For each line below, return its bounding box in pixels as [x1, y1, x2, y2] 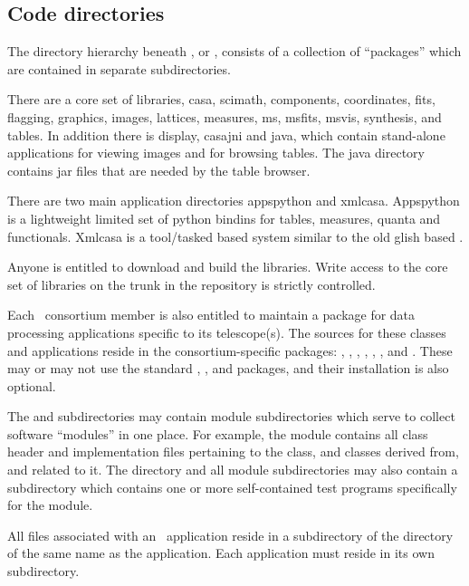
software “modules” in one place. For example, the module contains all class [7, 424, 428, 443]
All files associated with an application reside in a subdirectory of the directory [7, 525, 454, 544]
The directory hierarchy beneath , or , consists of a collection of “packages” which [7, 42, 462, 61]
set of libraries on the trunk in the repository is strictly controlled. [7, 274, 376, 293]
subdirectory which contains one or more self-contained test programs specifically [7, 477, 457, 496]
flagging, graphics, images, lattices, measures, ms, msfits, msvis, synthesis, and [7, 107, 442, 126]
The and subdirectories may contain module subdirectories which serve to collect [7, 407, 455, 426]
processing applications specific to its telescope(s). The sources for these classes [7, 322, 446, 341]
